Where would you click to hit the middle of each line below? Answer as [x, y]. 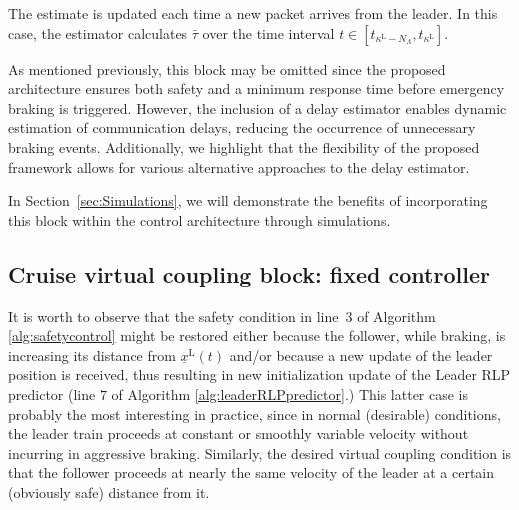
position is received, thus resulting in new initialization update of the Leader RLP [259, 374]
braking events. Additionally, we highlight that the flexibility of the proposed [244, 146]
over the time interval [268, 32]
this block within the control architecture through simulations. [199, 219]
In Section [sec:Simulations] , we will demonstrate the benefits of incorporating [248, 200]
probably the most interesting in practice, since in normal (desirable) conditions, [254, 413]
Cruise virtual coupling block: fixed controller [249, 273]
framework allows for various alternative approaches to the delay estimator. [239, 166]
